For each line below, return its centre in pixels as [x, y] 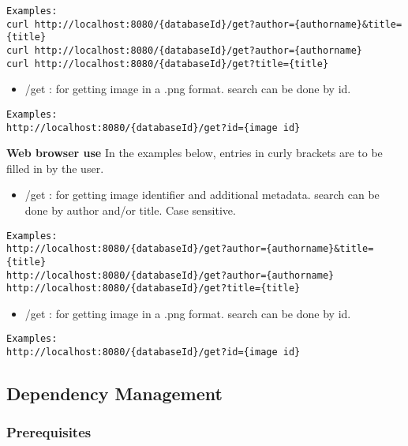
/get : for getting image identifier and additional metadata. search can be [202, 195]
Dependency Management [114, 394]
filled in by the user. [55, 168]
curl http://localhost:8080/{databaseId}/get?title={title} [168, 64]
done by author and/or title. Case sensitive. [130, 210]
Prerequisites [49, 432]
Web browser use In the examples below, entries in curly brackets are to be [195, 153]
